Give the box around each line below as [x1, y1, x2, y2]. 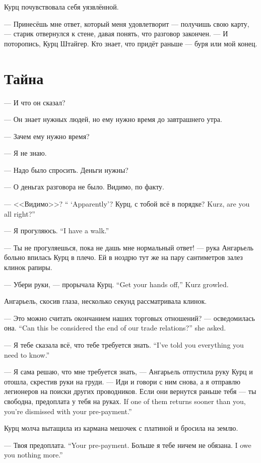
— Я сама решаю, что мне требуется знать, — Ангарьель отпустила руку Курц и [4, 366, 253, 377]
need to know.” [4, 349, 50, 360]
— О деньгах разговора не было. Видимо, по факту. [4, 181, 164, 192]
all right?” [4, 208, 35, 219]
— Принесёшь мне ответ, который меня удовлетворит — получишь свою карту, [4, 18, 249, 29]
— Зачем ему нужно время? [4, 130, 90, 141]
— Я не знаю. [4, 148, 47, 158]
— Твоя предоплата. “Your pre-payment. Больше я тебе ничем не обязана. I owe [4, 439, 251, 450]
